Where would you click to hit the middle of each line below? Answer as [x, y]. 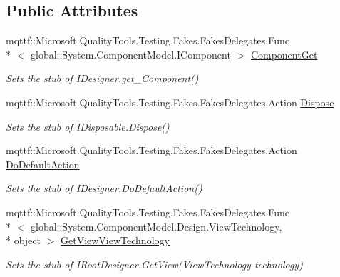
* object [23, 240]
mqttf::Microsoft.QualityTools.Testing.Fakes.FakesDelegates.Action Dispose [170, 102]
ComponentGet [284, 54]
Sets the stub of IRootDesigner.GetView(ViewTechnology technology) [154, 264]
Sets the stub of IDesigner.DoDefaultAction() [104, 188]
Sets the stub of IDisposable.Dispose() [88, 126]
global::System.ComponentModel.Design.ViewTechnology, [156, 226]
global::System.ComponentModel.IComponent [130, 54]
